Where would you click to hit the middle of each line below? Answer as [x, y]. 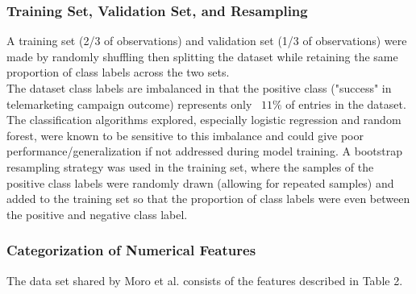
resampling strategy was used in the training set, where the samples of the [190, 166]
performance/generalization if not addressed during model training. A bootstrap [204, 151]
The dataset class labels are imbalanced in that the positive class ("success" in [199, 88]
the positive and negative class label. [97, 214]
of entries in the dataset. [346, 104]
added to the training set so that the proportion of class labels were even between [208, 199]
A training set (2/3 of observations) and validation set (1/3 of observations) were [207, 41]
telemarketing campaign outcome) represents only [129, 104]
